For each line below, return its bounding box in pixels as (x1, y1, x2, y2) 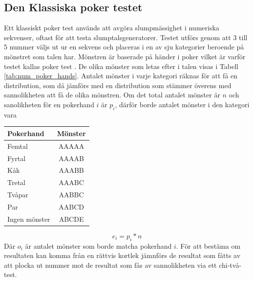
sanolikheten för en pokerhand (4, 99, 94, 109)
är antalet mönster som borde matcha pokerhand (25, 240, 172, 251)
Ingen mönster (7, 213, 50, 224)
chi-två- (219, 259, 242, 270)
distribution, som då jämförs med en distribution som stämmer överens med (4, 80, 232, 90)
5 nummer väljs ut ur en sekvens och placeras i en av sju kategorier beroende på (4, 42, 244, 52)
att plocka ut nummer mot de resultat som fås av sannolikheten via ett (4, 259, 217, 270)
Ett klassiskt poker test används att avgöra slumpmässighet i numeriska (4, 23, 219, 33)
